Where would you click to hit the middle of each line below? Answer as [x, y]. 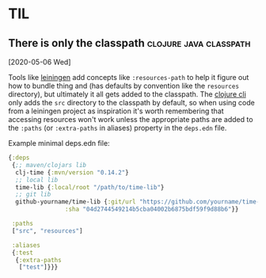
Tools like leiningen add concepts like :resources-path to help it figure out [129, 77]
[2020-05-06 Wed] [40, 62]
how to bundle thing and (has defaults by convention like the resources [124, 86]
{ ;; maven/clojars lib [49, 165]
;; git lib [33, 195]
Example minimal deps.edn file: [59, 143]
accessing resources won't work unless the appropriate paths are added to [131, 119]
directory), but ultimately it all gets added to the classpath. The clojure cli [127, 94]
